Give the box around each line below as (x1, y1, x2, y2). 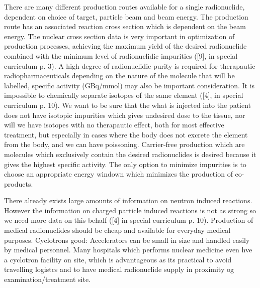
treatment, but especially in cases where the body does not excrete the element (4, 129, 248, 139)
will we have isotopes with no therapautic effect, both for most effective (4, 119, 224, 130)
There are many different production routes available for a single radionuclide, (4, 2, 245, 12)
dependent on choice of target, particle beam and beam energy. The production (4, 11, 248, 22)
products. (4, 178, 33, 189)
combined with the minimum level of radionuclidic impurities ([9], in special (4, 50, 238, 61)
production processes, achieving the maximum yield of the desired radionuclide (4, 41, 247, 51)
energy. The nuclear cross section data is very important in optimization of (4, 31, 235, 41)
